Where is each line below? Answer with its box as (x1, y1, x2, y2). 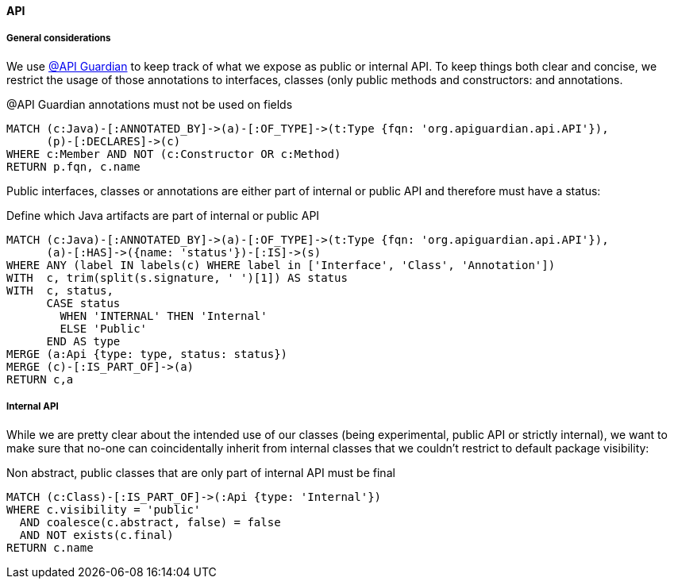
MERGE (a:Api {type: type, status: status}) (6, 347, 288, 360)
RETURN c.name (6, 541, 94, 554)
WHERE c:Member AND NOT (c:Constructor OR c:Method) (6, 147, 341, 160)
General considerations (6, 33, 111, 44)
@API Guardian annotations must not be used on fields (6, 97, 293, 111)
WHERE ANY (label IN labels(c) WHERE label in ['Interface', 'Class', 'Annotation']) (6, 258, 556, 271)
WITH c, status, (6, 283, 114, 297)
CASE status (46, 296, 121, 310)
